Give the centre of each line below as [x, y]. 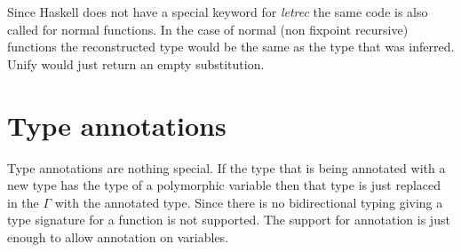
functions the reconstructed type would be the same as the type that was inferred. [231, 47]
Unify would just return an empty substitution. [136, 63]
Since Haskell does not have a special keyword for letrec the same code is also [218, 12]
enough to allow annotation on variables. [118, 236]
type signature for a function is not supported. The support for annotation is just [229, 220]
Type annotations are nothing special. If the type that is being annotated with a [227, 167]
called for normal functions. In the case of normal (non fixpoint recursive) [208, 29]
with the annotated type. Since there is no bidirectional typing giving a [249, 202]
